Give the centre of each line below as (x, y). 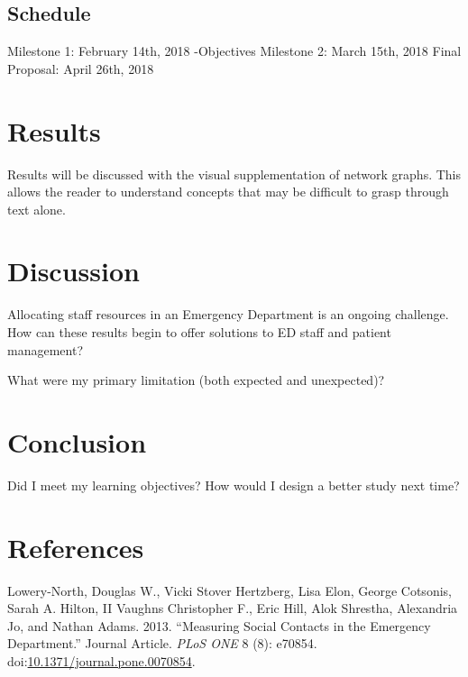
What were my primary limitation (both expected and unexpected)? (196, 380)
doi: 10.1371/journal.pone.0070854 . (101, 661)
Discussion (73, 271)
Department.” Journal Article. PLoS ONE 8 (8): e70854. (162, 643)
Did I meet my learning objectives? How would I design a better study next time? (234, 485)
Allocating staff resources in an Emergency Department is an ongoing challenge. (228, 314)
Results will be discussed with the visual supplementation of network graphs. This (234, 174)
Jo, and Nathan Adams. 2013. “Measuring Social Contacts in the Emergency (219, 625)
